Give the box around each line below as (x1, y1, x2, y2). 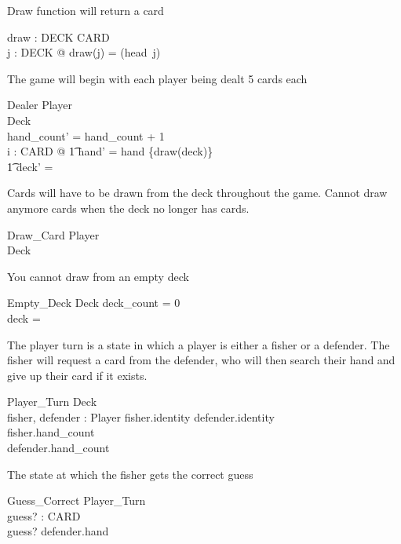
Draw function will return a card (7, 2, 164, 18)
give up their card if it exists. (7, 367, 148, 383)
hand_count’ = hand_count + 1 (7, 127, 165, 144)
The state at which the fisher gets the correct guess (7, 466, 253, 482)
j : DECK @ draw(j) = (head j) (7, 44, 161, 60)
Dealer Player (7, 97, 72, 113)
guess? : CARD (7, 507, 81, 524)
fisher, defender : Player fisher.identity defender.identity (7, 408, 275, 425)
